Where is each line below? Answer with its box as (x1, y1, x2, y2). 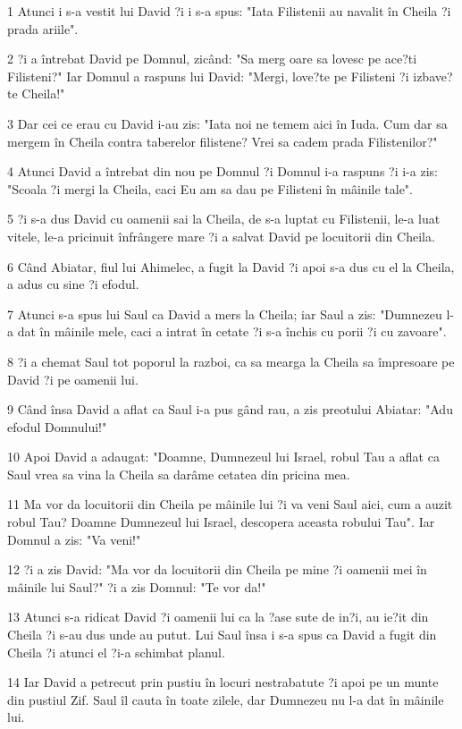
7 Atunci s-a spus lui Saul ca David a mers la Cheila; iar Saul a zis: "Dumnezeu (7, 304, 442, 323)
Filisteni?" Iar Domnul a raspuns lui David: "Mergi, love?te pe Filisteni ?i (7, 66, 409, 85)
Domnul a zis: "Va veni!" (7, 530, 141, 548)
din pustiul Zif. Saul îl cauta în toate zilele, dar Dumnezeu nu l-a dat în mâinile (7, 690, 444, 708)
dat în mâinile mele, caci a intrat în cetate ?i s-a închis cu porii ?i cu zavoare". (17, 322, 447, 341)
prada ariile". (7, 19, 79, 38)
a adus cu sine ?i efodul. (7, 275, 139, 293)
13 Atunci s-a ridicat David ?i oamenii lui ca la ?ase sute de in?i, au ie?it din (7, 607, 429, 626)
